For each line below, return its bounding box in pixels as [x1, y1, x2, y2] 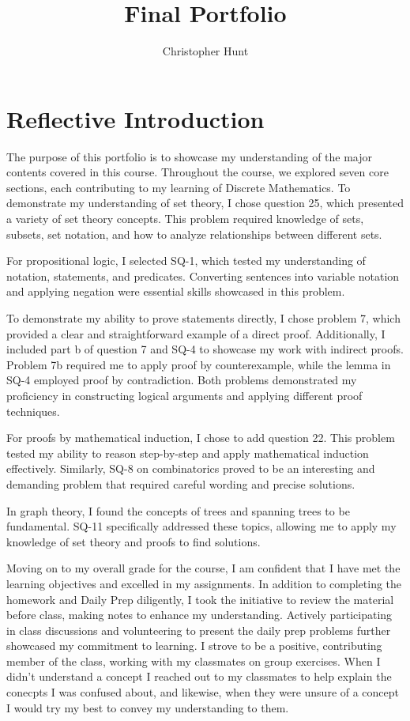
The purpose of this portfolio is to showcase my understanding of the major [6, 148, 373, 164]
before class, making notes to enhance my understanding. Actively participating [6, 606, 393, 623]
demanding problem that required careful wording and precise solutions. [6, 475, 355, 492]
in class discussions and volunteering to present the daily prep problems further [6, 621, 391, 638]
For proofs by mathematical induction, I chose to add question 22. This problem [6, 429, 395, 446]
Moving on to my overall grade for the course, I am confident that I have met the [6, 560, 401, 576]
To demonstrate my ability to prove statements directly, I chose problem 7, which [6, 310, 401, 326]
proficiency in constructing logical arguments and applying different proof [6, 387, 363, 403]
